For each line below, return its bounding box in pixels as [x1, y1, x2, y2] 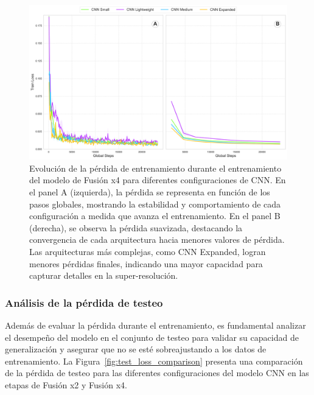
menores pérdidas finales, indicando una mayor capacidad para [29, 257, 263, 270]
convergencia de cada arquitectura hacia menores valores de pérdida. [29, 233, 285, 246]
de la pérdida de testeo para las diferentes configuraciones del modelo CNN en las [5, 366, 309, 379]
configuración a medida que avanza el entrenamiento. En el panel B [29, 209, 281, 222]
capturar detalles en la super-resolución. [29, 269, 178, 282]
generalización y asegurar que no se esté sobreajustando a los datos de [5, 343, 267, 355]
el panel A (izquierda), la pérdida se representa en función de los [29, 186, 270, 198]
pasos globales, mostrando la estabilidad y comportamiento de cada [29, 197, 281, 210]
